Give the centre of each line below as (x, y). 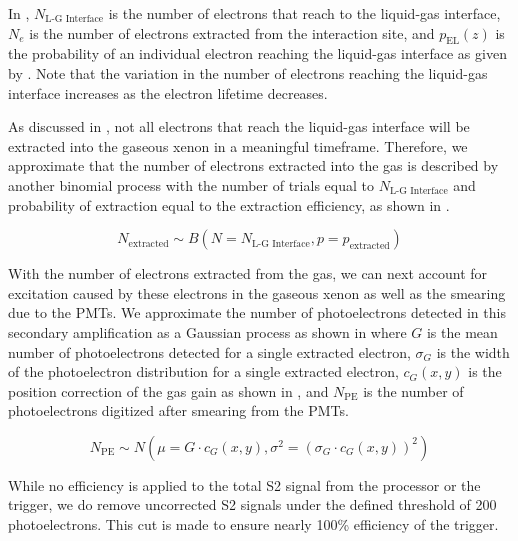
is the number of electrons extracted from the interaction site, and (232, 32)
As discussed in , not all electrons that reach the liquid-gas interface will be (239, 126)
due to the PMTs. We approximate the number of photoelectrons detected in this (257, 312)
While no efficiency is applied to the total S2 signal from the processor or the (244, 484)
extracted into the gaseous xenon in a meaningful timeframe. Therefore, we (238, 145)
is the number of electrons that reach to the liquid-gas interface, (304, 13)
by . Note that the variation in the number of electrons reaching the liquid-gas (248, 72)
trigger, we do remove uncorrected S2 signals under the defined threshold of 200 (252, 504)
